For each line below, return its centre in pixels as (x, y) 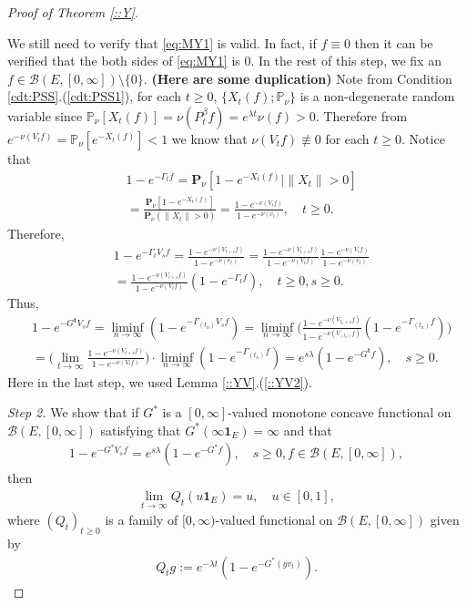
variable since (45, 115)
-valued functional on (274, 520)
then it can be (394, 42)
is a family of (142, 520)
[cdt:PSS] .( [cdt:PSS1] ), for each (95, 96)
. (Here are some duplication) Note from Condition (298, 78)
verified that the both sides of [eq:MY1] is (124, 61)
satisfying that (141, 430)
